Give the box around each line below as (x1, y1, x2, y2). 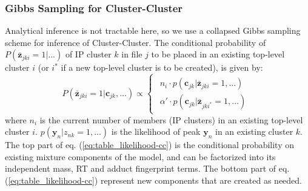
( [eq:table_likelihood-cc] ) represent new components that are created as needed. (5, 173, 302, 186)
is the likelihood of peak (111, 125, 201, 138)
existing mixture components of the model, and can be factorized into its (5, 150, 276, 163)
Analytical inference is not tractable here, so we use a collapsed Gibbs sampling (5, 24, 301, 37)
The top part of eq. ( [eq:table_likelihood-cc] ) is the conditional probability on (5, 138, 295, 151)
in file (121, 48, 142, 60)
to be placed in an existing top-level (151, 48, 285, 60)
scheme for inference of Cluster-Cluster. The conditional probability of (5, 36, 266, 48)
